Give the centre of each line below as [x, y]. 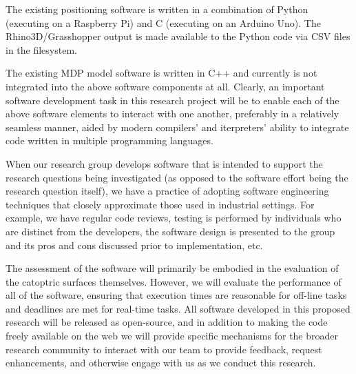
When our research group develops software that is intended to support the [164, 163]
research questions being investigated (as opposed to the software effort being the [177, 177]
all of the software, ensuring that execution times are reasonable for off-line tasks [176, 295]
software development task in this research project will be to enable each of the [172, 100]
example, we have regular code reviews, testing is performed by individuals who [174, 218]
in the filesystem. [41, 49]
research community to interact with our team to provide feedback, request [164, 349]
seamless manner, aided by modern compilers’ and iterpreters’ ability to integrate [177, 127]
